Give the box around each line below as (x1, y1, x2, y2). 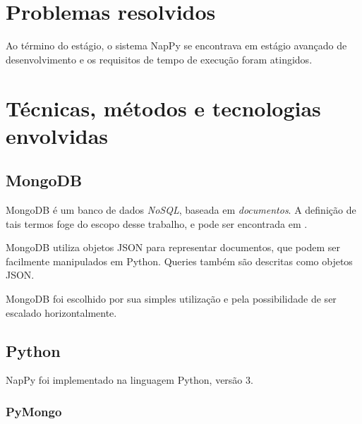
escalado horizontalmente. (6, 305, 117, 320)
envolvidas (6, 121, 109, 150)
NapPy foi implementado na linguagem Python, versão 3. (6, 372, 253, 387)
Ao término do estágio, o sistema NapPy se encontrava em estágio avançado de (6, 38, 347, 53)
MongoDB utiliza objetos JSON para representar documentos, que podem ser (6, 240, 340, 255)
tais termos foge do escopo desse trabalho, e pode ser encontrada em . (6, 216, 308, 231)
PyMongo (6, 402, 62, 420)
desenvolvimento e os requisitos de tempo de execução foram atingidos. (6, 52, 313, 66)
